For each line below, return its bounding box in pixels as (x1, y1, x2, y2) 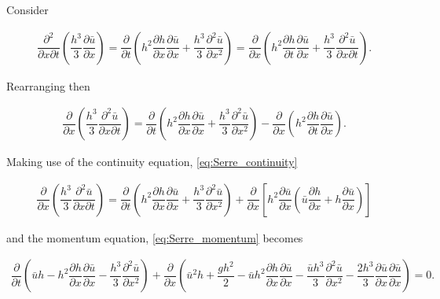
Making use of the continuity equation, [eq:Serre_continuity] (6, 153, 298, 170)
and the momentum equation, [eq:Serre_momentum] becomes (6, 229, 303, 245)
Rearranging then (6, 77, 90, 94)
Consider (6, 2, 49, 17)
